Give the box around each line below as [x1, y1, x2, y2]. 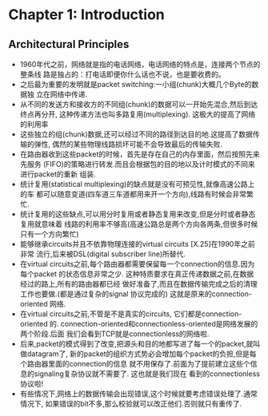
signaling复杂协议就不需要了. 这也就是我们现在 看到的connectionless [34, 369, 260, 378]
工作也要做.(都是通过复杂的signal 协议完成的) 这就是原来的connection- [19, 289, 252, 299]
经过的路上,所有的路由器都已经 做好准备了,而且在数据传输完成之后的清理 [19, 279, 258, 288]
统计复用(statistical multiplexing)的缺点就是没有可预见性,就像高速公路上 [19, 180, 255, 188]
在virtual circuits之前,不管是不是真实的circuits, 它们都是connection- [19, 309, 242, 319]
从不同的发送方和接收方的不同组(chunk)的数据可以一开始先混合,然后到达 [19, 100, 258, 109]
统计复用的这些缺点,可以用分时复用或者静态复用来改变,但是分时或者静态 [19, 209, 256, 219]
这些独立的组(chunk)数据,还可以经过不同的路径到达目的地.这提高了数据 [19, 129, 254, 139]
